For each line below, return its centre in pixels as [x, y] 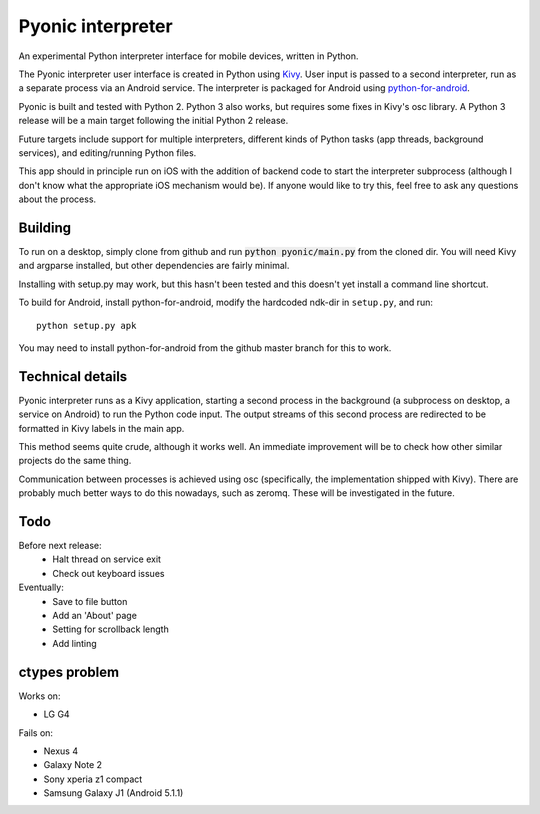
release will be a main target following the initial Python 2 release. [153, 121]
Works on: [39, 696]
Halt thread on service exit [107, 559]
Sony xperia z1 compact [93, 779]
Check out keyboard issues [108, 573]
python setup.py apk [86, 325]
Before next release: [60, 546]
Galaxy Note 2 [73, 765]
